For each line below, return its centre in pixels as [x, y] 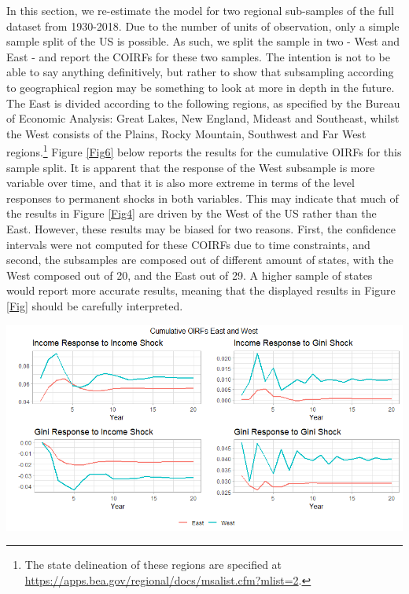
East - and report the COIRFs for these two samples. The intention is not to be [199, 56]
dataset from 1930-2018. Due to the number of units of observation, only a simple [203, 26]
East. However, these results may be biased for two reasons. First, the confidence [201, 228]
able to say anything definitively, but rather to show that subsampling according [200, 72]
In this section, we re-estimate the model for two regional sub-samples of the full [200, 10]
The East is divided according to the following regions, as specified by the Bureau [203, 103]
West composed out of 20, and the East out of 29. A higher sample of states [190, 275]
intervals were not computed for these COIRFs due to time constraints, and [188, 244]
